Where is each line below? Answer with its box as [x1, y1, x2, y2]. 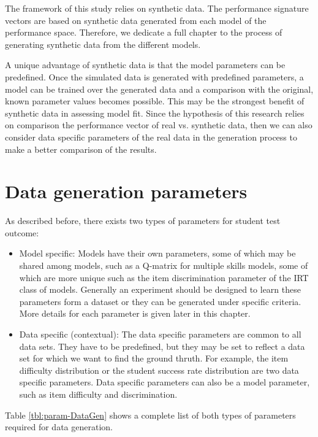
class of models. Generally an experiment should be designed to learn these [19, 283, 301, 296]
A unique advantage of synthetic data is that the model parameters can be [5, 58, 286, 71]
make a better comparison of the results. [5, 142, 157, 155]
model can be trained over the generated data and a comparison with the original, [5, 82, 314, 95]
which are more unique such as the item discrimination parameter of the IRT [19, 271, 309, 284]
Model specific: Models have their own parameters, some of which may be [19, 247, 296, 260]
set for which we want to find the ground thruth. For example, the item [19, 352, 289, 365]
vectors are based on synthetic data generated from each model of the [5, 14, 267, 26]
